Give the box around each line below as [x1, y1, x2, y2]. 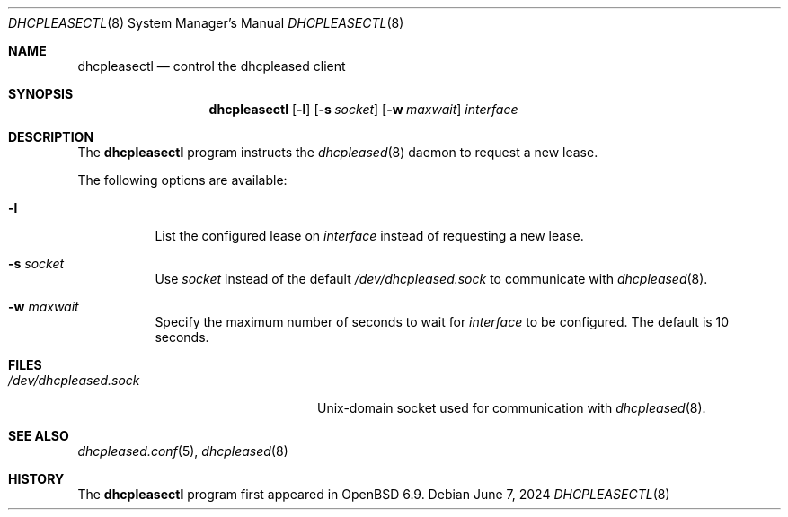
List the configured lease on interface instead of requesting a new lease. [155, 228, 584, 243]
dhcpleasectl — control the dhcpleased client [77, 58, 346, 74]
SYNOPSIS [8, 86, 74, 101]
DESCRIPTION [8, 129, 94, 145]
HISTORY [8, 471, 65, 486]
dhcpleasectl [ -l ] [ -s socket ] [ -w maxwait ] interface [208, 101, 518, 117]
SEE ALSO [8, 428, 69, 443]
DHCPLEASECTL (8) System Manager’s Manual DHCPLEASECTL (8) [8, 15, 404, 31]
